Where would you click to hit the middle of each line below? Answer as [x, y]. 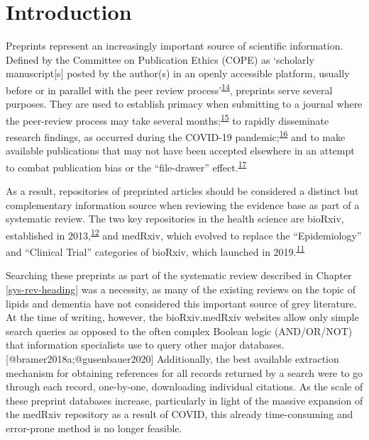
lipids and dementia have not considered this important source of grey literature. [181, 303]
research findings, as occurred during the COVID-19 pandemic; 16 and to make [176, 136]
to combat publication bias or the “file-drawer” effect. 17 [126, 166]
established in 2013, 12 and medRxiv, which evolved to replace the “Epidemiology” [184, 234]
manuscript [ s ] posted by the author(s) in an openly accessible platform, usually [178, 73]
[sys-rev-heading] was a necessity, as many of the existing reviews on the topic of [181, 289]
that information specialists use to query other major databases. [145, 345]
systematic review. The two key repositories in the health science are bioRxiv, [175, 219]
